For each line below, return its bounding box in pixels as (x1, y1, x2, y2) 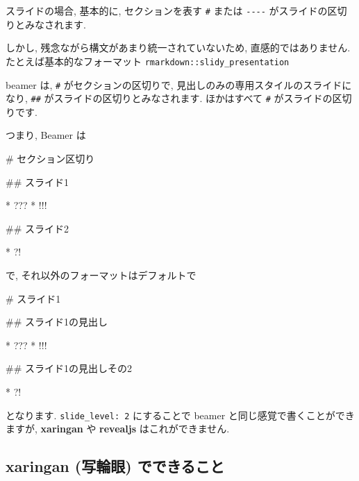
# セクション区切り (6, 151, 95, 165)
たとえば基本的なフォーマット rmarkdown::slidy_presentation (6, 53, 290, 68)
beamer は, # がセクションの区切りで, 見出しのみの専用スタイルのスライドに (6, 77, 352, 92)
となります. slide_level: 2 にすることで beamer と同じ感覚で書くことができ (6, 407, 355, 422)
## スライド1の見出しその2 (6, 361, 132, 375)
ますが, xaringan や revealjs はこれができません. (6, 421, 230, 436)
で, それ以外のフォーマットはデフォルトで (6, 267, 197, 282)
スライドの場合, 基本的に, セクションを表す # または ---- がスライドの (6, 3, 328, 17)
